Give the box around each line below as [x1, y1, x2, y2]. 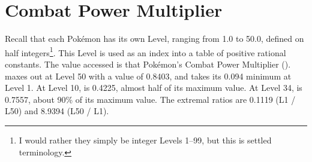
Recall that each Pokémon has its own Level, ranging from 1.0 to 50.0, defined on [5, 32, 304, 45]
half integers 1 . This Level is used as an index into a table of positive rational [5, 44, 286, 59]
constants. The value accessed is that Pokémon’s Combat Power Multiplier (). [5, 57, 291, 70]
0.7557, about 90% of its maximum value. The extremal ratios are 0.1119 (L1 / [5, 93, 296, 105]
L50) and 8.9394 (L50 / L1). [5, 105, 109, 117]
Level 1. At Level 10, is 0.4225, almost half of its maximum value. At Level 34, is [5, 81, 302, 94]
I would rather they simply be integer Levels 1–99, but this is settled [19, 133, 272, 146]
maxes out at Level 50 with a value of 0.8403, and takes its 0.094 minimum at [5, 69, 292, 82]
